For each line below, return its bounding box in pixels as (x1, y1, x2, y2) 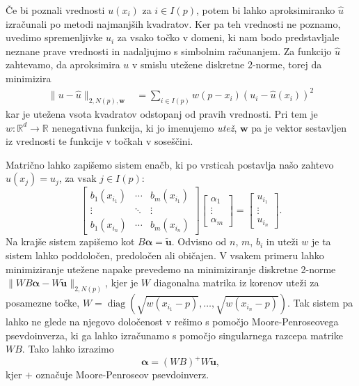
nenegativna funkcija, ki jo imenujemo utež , (51, 120, 237, 134)
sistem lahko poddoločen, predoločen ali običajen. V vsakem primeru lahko (6, 248, 324, 263)
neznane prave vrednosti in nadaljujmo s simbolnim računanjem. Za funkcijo (6, 43, 332, 58)
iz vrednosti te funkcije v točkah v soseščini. (6, 134, 193, 148)
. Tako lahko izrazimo (22, 341, 114, 356)
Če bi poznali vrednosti (6, 3, 105, 17)
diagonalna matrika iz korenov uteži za (153, 275, 319, 290)
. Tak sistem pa (287, 295, 353, 310)
